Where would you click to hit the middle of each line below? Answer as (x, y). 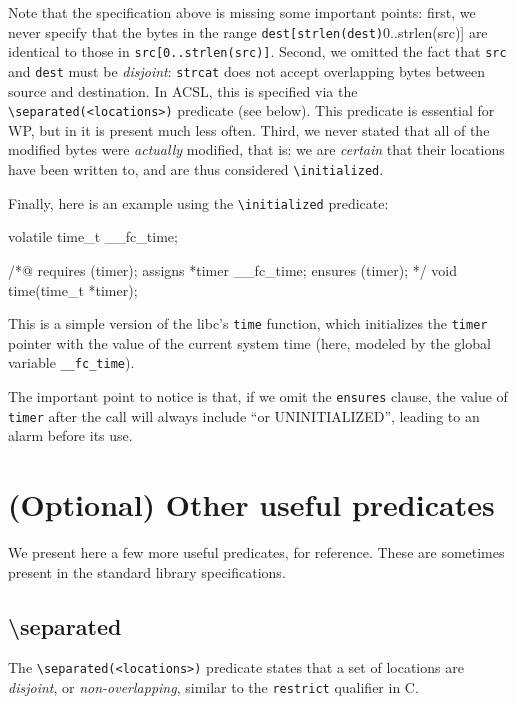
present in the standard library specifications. (147, 571)
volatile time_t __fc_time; (93, 236)
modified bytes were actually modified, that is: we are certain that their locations (256, 149)
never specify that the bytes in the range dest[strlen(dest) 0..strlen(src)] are (248, 31)
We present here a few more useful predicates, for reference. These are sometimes (256, 552)
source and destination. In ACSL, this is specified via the (183, 90)
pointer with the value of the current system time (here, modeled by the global (249, 342)
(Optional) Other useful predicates (251, 504)
